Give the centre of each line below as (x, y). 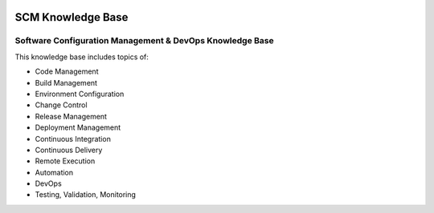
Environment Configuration (80, 94)
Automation (54, 172)
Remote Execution (65, 161)
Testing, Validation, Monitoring (86, 195)
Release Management (71, 116)
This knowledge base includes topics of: (82, 57)
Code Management (67, 71)
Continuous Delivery (69, 150)
